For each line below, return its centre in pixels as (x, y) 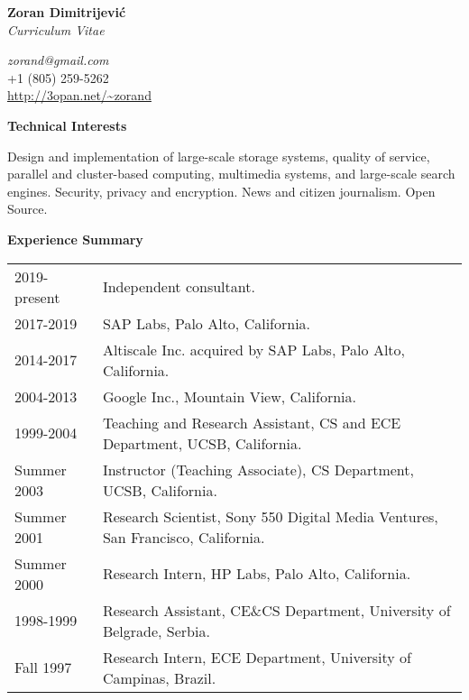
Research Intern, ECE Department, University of (257, 657)
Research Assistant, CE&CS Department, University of (276, 610)
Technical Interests (67, 125)
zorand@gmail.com (58, 60)
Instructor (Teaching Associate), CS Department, (258, 469)
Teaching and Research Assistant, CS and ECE (252, 422)
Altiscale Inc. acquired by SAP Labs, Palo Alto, (253, 349)
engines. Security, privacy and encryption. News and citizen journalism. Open (221, 191)
